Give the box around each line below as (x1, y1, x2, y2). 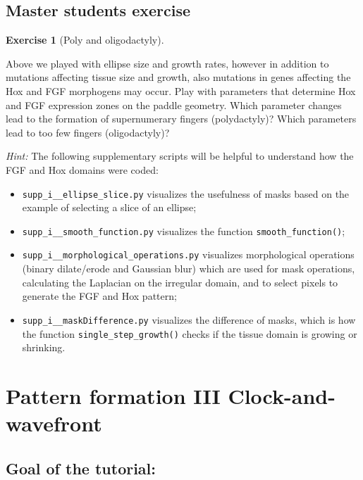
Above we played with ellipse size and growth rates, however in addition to (6, 56, 329, 70)
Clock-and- (228, 381, 336, 410)
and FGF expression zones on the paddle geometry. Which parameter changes (6, 97, 342, 112)
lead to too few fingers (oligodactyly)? (6, 125, 170, 139)
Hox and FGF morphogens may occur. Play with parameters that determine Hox (6, 83, 356, 98)
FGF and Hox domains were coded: (6, 162, 159, 177)
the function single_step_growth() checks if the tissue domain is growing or (22, 326, 357, 341)
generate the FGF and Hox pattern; (22, 289, 177, 303)
